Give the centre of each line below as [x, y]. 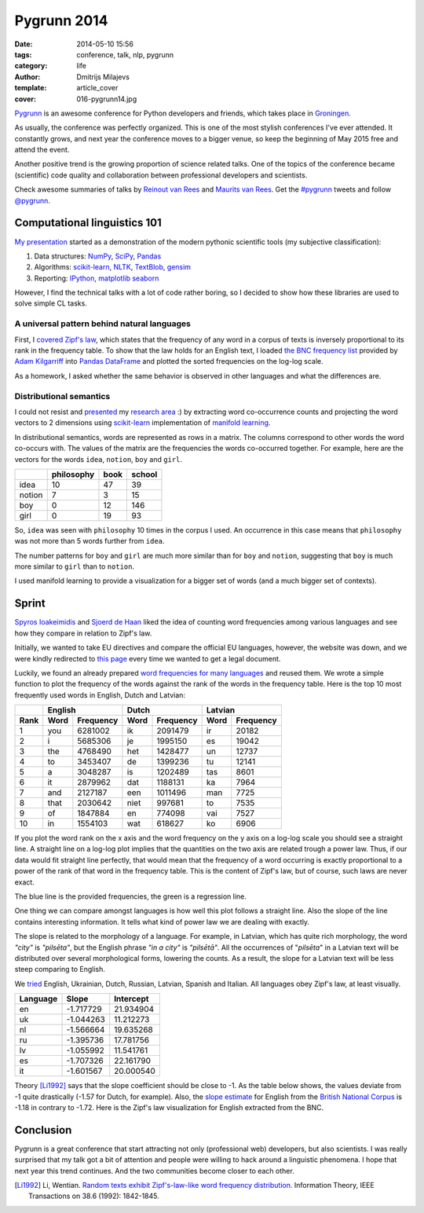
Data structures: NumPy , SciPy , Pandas [98, 256]
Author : [27, 77]
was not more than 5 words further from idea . [90, 541]
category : [31, 66]
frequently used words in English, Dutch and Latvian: [100, 694]
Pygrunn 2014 [62, 20]
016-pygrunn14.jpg [107, 99]
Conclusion [43, 1130]
